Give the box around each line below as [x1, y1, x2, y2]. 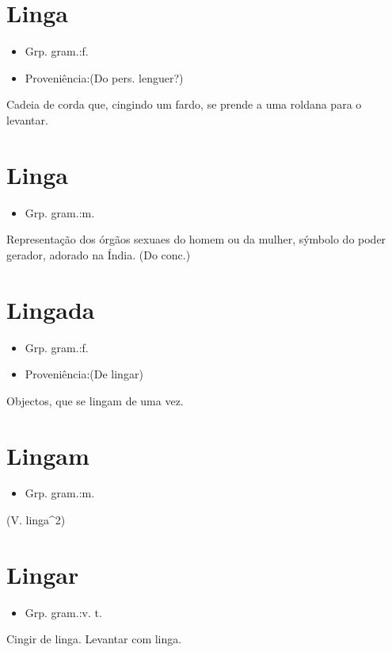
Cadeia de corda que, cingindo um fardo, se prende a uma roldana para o [6, 96, 362, 113]
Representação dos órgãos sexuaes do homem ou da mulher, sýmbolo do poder [6, 231, 386, 247]
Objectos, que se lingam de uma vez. [6, 392, 184, 408]
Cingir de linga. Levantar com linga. [6, 631, 182, 647]
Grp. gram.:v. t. [25, 604, 102, 620]
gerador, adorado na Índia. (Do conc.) [6, 246, 191, 263]
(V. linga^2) [6, 512, 66, 528]
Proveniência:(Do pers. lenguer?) [25, 69, 184, 86]
